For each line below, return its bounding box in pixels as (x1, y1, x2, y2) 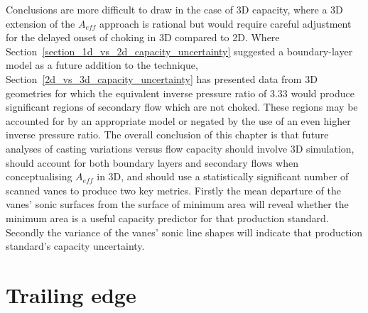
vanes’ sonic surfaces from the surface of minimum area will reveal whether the (6, 197, 349, 212)
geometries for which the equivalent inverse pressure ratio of (6, 85, 267, 100)
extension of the (6, 16, 75, 31)
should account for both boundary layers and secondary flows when (6, 155, 298, 170)
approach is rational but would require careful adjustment (99, 16, 352, 31)
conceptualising (6, 169, 72, 184)
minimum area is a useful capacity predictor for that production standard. (6, 210, 329, 225)
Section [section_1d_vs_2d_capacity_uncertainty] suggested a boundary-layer (6, 43, 353, 58)
